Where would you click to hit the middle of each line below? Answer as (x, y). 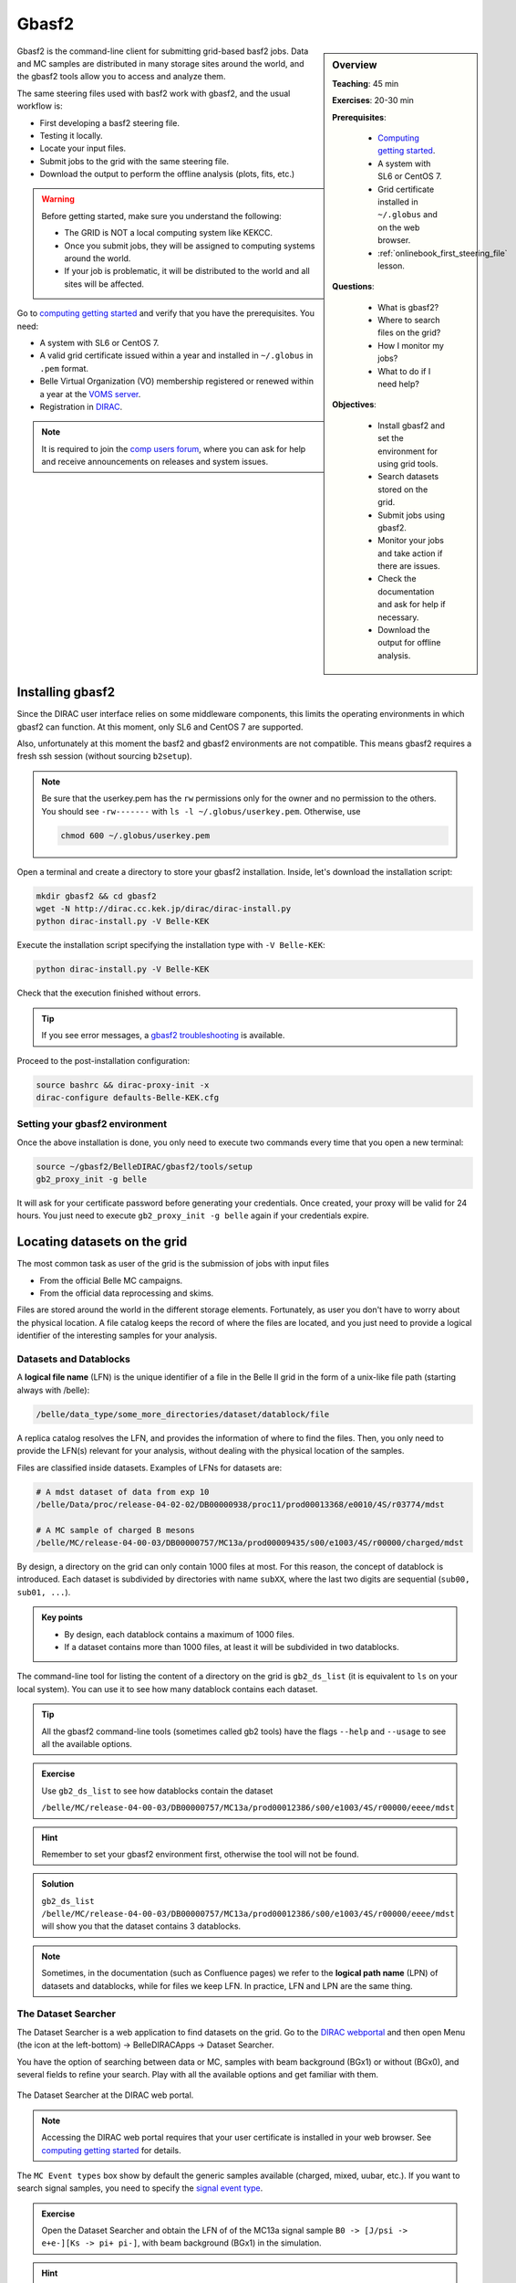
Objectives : (355, 405)
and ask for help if (412, 605)
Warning (58, 199)
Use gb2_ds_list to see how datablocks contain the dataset (157, 1791)
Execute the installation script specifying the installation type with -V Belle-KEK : (171, 945)
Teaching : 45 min (366, 83)
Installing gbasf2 (66, 693)
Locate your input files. (83, 148)
